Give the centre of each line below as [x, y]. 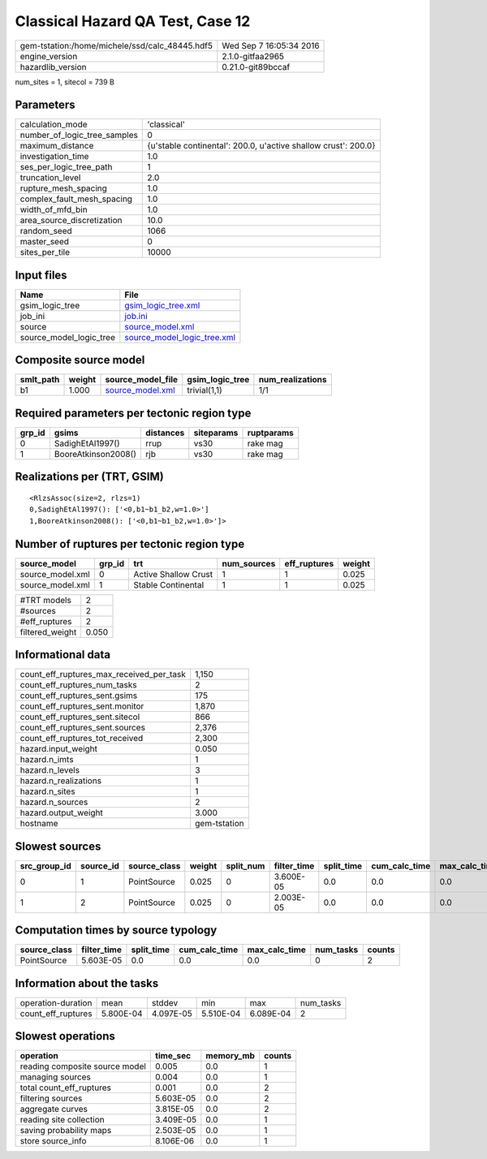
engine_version [49, 56]
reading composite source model [83, 1066]
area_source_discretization [71, 221]
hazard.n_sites [48, 791]
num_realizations [293, 380]
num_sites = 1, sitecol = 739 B [65, 82]
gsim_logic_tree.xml [162, 305]
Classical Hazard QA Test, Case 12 [133, 21]
